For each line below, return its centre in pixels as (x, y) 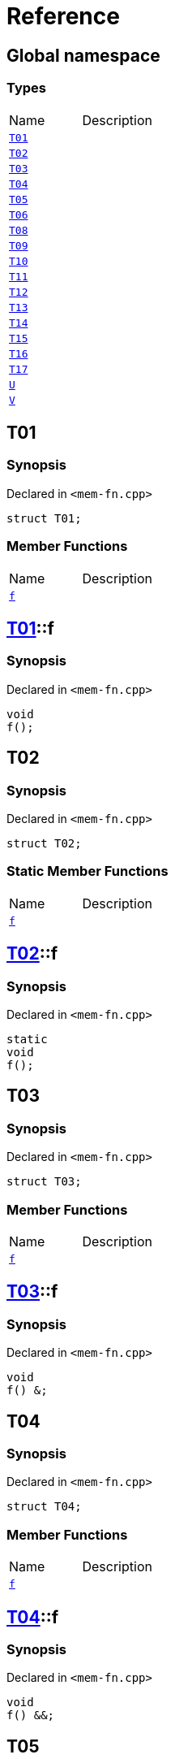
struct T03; (44, 1182)
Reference (63, 16)
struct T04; (44, 1507)
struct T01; (44, 518)
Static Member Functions (87, 871)
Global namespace (83, 55)
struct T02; (44, 843)
